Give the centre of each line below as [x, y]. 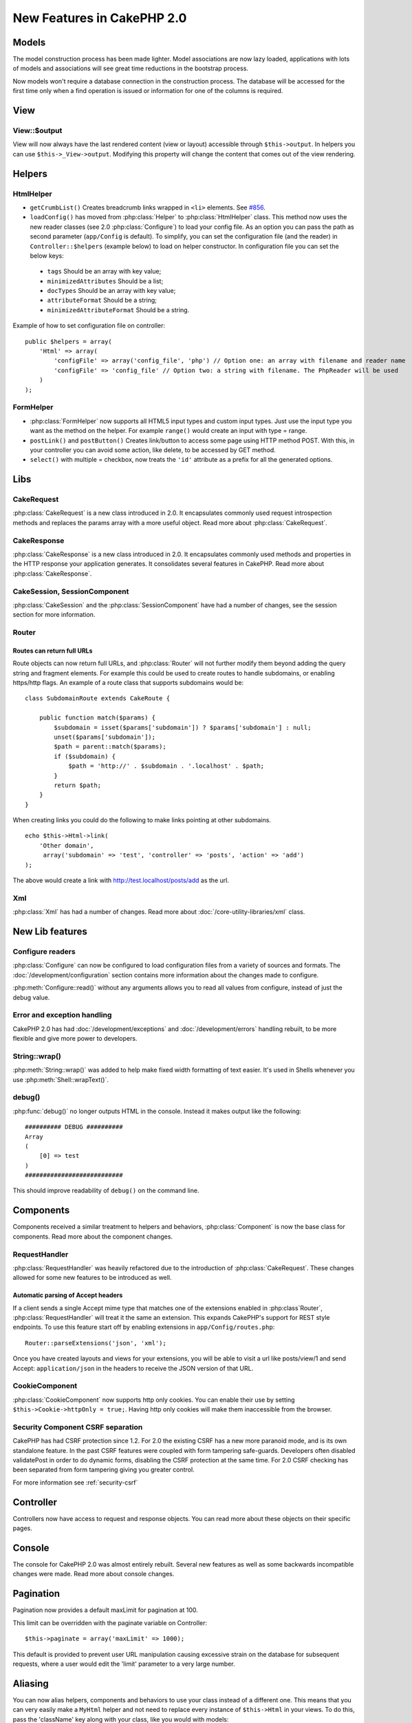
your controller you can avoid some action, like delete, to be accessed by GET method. [153, 450]
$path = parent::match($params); [110, 747]
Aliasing [31, 1683]
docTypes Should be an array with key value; [111, 291]
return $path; [78, 785]
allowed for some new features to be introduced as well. [92, 1278]
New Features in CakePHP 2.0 [100, 18]
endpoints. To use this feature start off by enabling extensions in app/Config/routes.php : [144, 1327]
